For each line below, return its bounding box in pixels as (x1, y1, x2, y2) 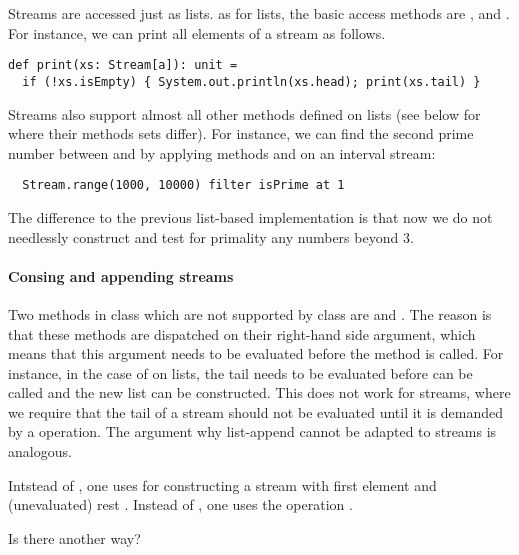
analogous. (8, 441, 72, 462)
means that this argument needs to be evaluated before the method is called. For (8, 343, 504, 364)
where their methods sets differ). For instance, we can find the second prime (8, 123, 474, 144)
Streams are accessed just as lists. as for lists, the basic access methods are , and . (8, 3, 510, 23)
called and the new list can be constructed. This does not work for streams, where (8, 382, 511, 403)
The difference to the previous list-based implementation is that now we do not (8, 206, 493, 227)
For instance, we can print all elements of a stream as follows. (8, 22, 386, 43)
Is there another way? (8, 527, 141, 548)
